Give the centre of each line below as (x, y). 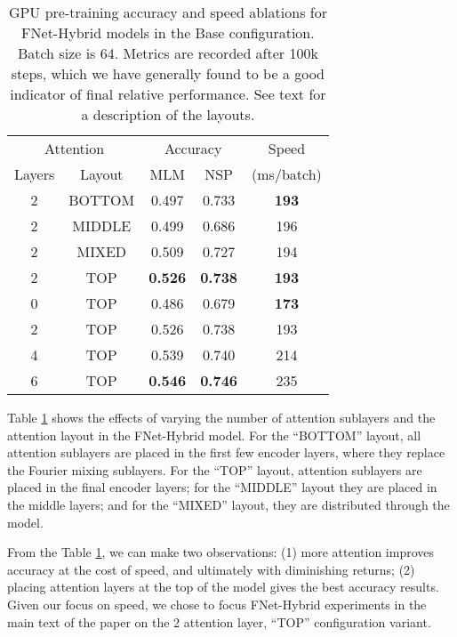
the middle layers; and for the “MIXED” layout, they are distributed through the (228, 504)
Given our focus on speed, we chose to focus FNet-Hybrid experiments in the (217, 604)
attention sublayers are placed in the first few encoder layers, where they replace (226, 452)
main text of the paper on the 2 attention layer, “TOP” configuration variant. (219, 621)
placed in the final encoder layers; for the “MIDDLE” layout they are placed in (222, 487)
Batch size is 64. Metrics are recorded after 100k (168, 53)
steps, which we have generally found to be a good (168, 73)
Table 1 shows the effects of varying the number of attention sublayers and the (221, 417)
